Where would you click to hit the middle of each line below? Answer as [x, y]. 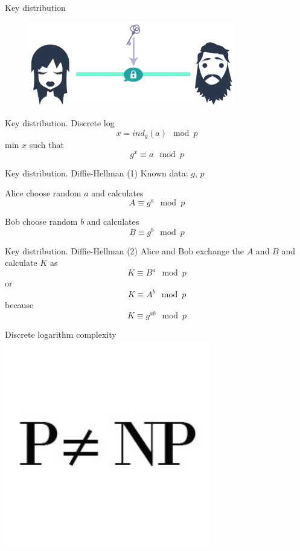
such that [46, 145]
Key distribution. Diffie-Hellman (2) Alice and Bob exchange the [125, 250]
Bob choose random [41, 221]
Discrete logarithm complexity [61, 334]
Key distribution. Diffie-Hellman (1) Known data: [97, 172]
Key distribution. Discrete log [60, 123]
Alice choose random [43, 193]
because [19, 305]
